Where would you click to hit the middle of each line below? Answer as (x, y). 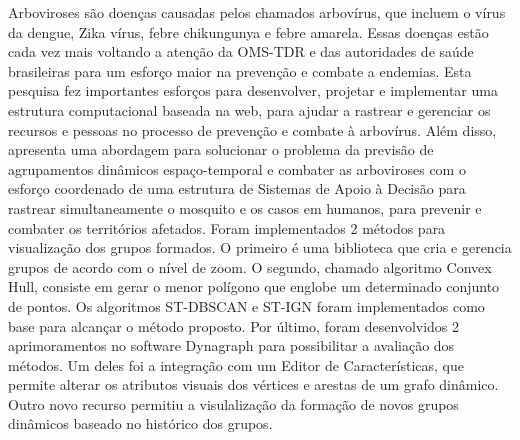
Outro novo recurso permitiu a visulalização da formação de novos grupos (233, 403)
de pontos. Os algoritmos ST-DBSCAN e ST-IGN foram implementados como (246, 305)
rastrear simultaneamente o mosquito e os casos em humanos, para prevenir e (245, 207)
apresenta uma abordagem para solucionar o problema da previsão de (221, 149)
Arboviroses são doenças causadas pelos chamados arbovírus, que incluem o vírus (257, 12)
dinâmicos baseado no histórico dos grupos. (140, 423)
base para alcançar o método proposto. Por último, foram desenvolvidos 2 (234, 325)
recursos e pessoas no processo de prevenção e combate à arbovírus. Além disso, (252, 129)
